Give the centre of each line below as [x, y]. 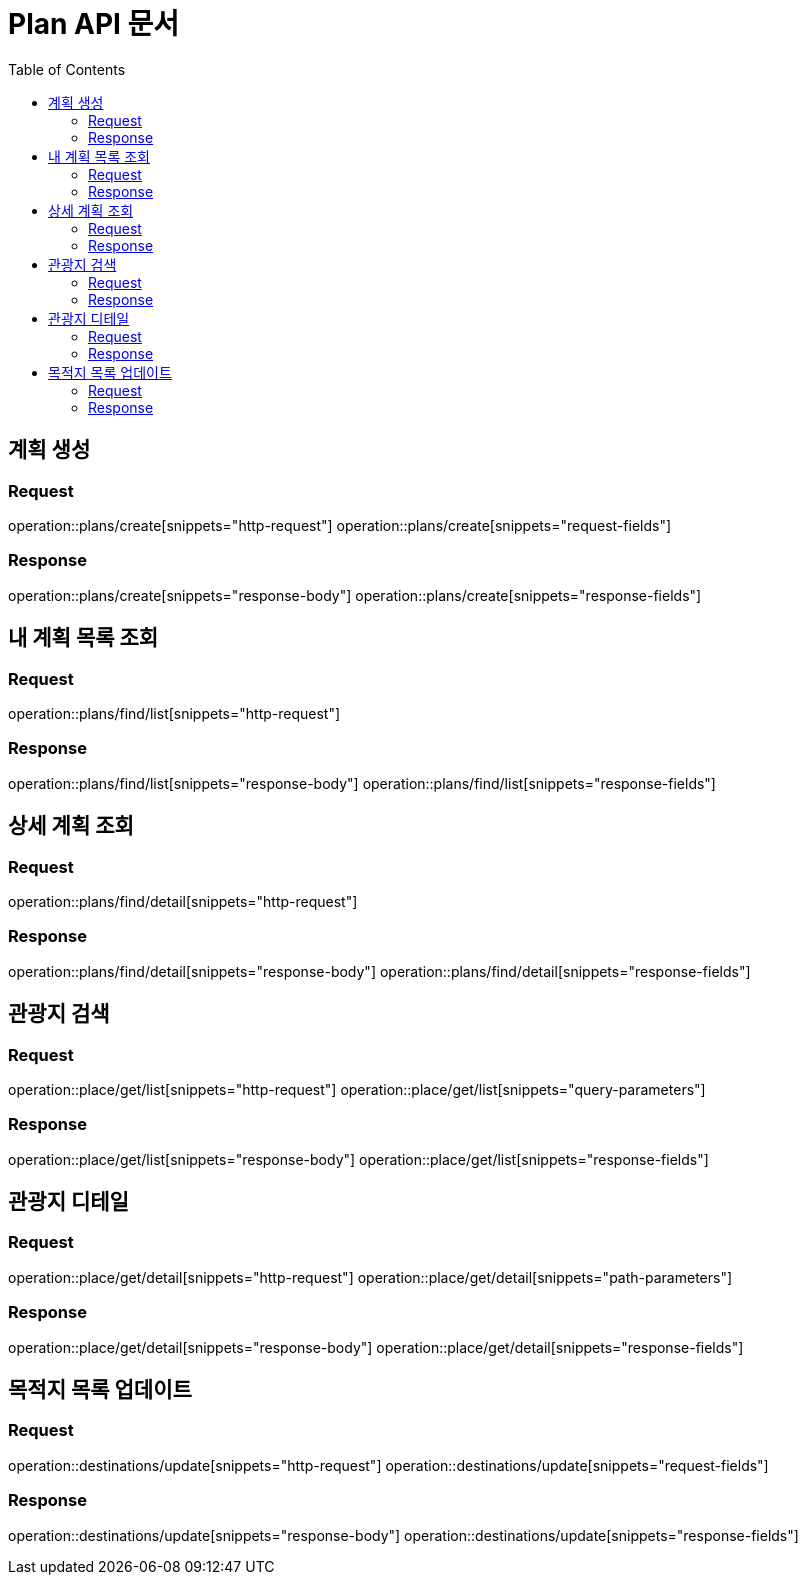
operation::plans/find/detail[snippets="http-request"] [183, 901]
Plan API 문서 [94, 24]
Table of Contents [67, 69]
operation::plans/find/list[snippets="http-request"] [174, 713]
